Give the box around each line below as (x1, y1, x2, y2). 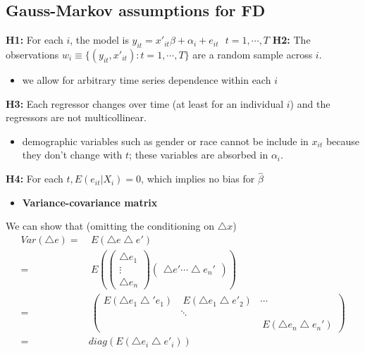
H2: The (272, 32, 311, 47)
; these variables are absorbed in (129, 147, 268, 162)
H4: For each (6, 171, 63, 186)
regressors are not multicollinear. (6, 110, 147, 125)
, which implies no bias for (141, 171, 255, 186)
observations (6, 47, 59, 61)
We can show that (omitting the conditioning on (6, 218, 215, 233)
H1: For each (6, 32, 63, 47)
